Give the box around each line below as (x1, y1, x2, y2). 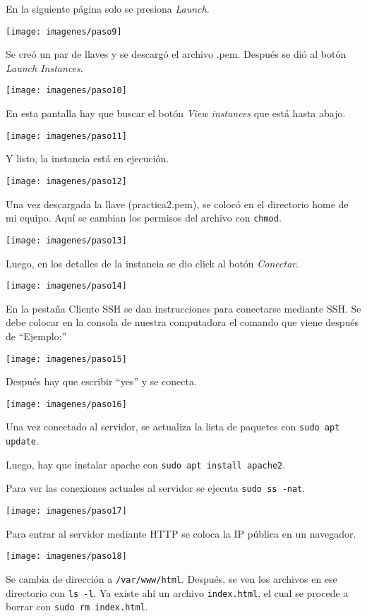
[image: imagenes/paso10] (6, 85, 127, 96)
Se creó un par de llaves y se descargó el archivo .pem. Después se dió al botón (6, 47, 347, 61)
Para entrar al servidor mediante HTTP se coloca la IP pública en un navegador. (6, 526, 356, 540)
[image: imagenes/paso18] (6, 551, 127, 562)
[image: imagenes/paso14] (6, 281, 127, 291)
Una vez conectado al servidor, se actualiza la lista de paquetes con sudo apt (6, 419, 340, 434)
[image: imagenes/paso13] (6, 235, 127, 246)
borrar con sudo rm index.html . (6, 599, 148, 614)
